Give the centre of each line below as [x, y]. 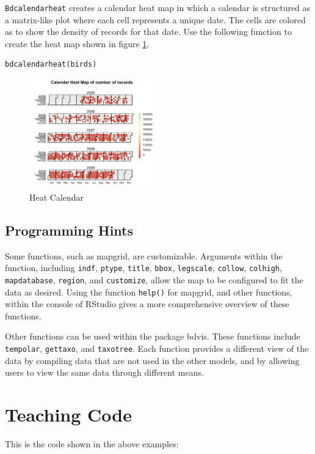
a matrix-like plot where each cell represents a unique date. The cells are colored [155, 19]
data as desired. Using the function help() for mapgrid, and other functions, [149, 292]
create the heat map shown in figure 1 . [77, 43]
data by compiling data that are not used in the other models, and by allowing [152, 360]
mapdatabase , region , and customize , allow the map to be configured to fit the [154, 279]
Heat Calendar [57, 197]
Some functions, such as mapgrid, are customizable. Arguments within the [144, 255]
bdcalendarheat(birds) [51, 65]
